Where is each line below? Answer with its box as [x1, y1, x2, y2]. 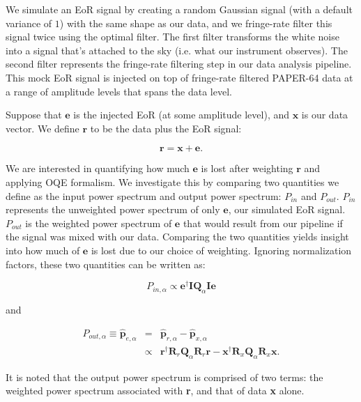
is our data [301, 107, 348, 122]
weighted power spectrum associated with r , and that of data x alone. [6, 383, 305, 398]
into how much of [6, 242, 80, 257]
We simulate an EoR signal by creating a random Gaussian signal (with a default [6, 2, 353, 16]
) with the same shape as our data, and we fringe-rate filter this [59, 15, 332, 30]
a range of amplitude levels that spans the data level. [6, 84, 232, 98]
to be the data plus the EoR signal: [90, 121, 242, 135]
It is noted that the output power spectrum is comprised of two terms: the [6, 369, 323, 384]
